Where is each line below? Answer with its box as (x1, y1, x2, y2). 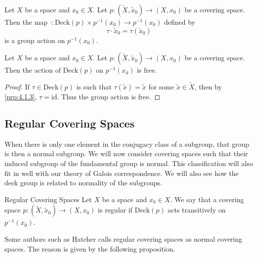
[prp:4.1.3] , (4, 91, 37, 101)
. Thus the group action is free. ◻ (57, 91, 161, 101)
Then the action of (4, 65, 61, 75)
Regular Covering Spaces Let (4, 194, 92, 204)
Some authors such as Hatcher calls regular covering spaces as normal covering (4, 233, 243, 244)
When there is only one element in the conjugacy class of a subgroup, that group (4, 138, 250, 149)
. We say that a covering (170, 194, 244, 204)
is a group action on (4, 35, 65, 45)
